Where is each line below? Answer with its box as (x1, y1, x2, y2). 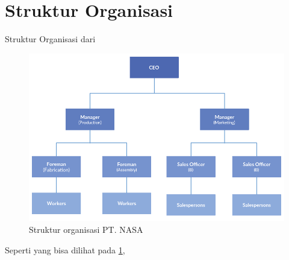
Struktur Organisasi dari (5, 33, 96, 45)
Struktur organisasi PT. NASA (29, 223, 143, 236)
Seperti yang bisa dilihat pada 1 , (5, 243, 125, 256)
